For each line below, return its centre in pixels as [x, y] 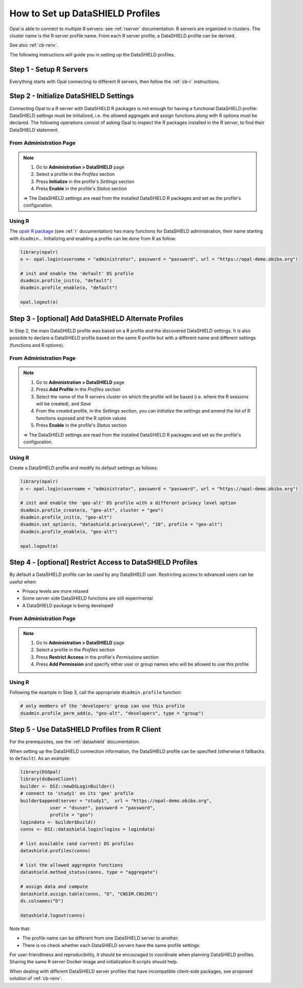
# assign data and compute [54, 887]
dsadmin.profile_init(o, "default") [66, 281]
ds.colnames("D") [42, 901]
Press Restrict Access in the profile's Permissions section [97, 657]
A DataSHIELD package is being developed [68, 605]
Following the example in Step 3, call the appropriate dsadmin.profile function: [95, 692]
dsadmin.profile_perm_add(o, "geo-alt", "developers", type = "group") [112, 713]
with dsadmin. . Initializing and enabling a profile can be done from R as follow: [93, 238]
